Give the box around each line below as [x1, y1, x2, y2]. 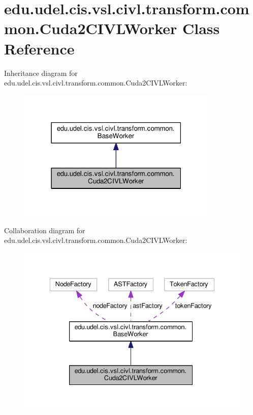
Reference [4, 38, 75, 59]
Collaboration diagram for [4, 225, 85, 235]
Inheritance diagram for [4, 67, 78, 78]
